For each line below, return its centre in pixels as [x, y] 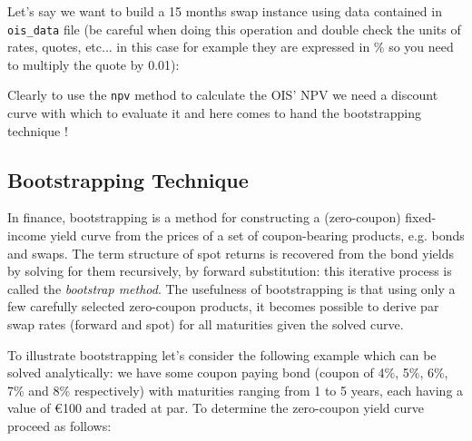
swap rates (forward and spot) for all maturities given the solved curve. [206, 324]
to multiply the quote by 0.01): [93, 64]
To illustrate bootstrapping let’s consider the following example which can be [222, 354]
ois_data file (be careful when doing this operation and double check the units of [234, 29]
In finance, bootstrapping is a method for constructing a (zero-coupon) [204, 217]
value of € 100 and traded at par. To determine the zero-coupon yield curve [216, 408]
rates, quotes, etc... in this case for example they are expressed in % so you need [231, 47]
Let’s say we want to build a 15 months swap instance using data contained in [225, 11]
